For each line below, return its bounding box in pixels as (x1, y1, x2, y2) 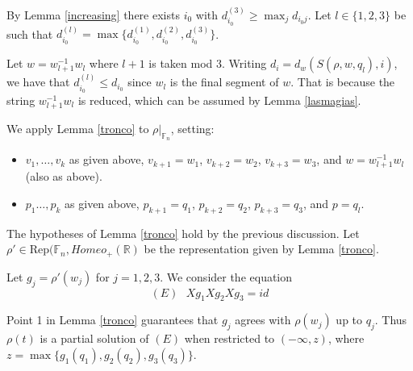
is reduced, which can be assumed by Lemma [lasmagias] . (77, 91, 361, 108)
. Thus (374, 311, 407, 328)
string (6, 91, 35, 108)
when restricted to (184, 330, 275, 347)
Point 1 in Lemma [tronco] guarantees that (6, 311, 219, 328)
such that (6, 25, 53, 42)
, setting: (170, 120, 215, 137)
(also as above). (25, 168, 102, 185)
